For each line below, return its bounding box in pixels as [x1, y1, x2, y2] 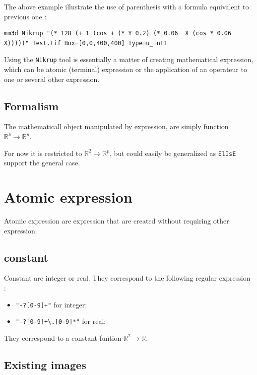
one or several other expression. [4, 74, 100, 84]
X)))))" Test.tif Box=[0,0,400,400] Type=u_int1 [4, 39, 168, 47]
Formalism [4, 98, 59, 113]
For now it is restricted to [4, 148, 82, 158]
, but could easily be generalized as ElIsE [109, 148, 236, 158]
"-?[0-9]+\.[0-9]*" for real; [15, 316, 106, 326]
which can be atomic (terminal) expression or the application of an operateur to [4, 64, 247, 75]
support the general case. [4, 157, 80, 168]
